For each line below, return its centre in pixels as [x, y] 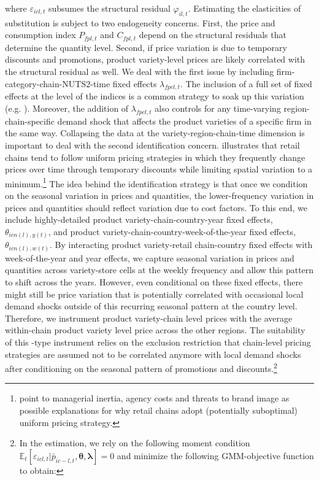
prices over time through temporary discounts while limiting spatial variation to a [159, 169]
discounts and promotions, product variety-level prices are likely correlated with [155, 59]
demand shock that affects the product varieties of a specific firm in [184, 121]
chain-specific [30, 121]
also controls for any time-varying [218, 108]
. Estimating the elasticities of [244, 8]
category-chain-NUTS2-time [58, 83]
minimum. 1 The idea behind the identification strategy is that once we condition [156, 182]
